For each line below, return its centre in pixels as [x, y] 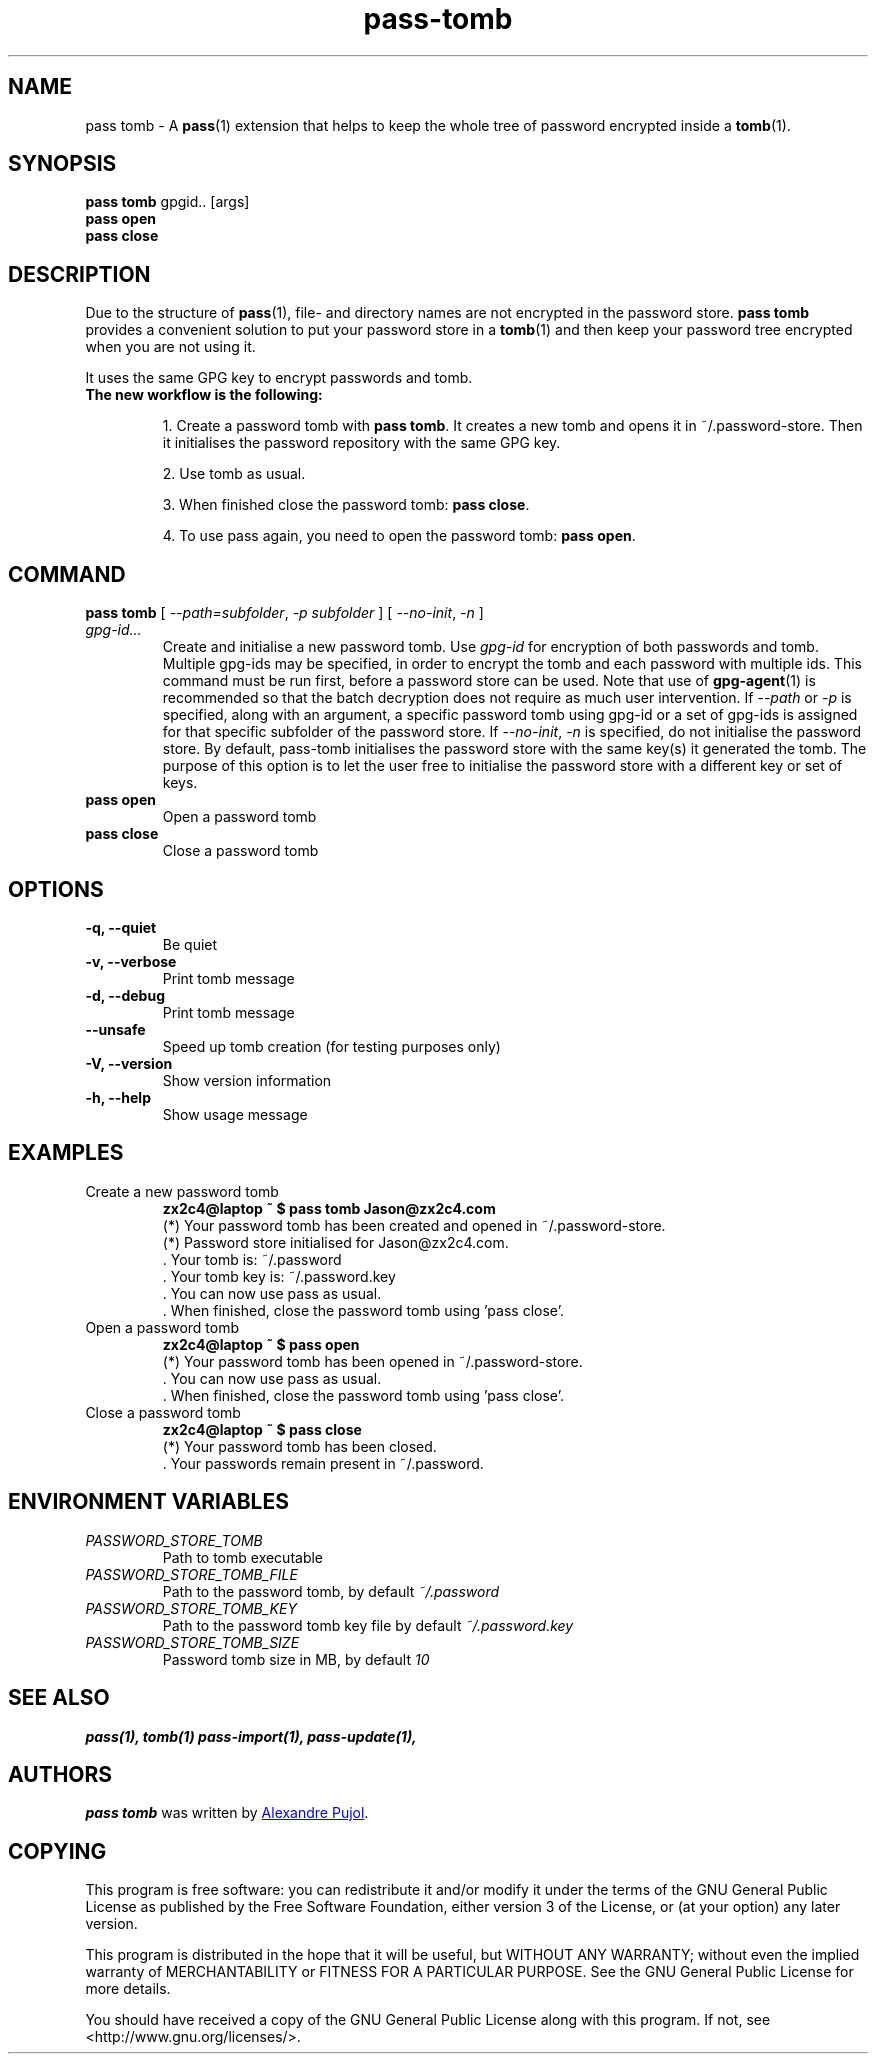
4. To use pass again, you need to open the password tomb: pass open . [399, 536]
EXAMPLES [66, 1153]
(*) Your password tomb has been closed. [299, 1446]
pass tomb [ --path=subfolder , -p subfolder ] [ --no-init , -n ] [284, 613]
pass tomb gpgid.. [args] [167, 202]
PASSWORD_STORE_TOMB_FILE [191, 1574]
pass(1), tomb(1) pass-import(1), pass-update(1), [251, 1736]
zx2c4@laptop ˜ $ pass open [261, 1344]
